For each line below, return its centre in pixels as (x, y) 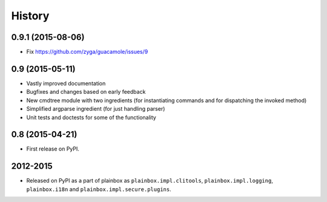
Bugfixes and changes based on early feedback (86, 92)
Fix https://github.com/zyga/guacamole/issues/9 (87, 52)
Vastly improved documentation (66, 83)
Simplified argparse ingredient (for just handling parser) (96, 109)
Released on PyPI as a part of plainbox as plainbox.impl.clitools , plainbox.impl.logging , (150, 181)
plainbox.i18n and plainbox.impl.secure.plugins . (99, 189)
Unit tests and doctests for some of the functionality (91, 117)
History (30, 16)
